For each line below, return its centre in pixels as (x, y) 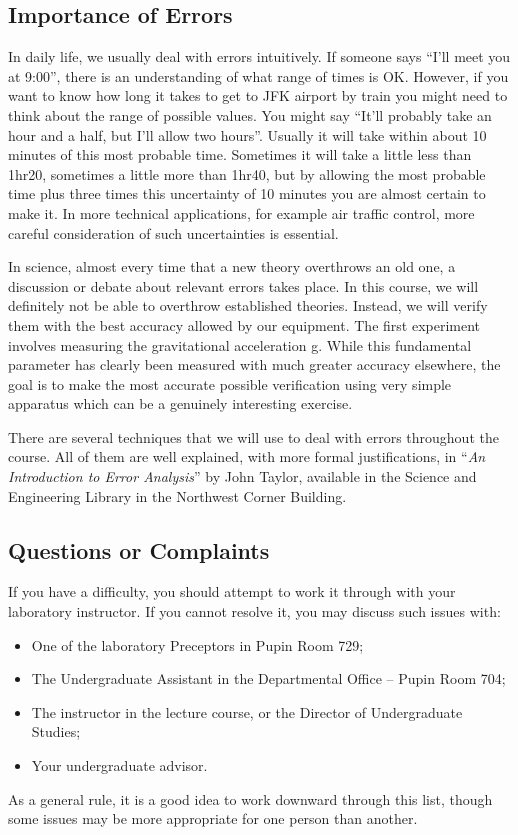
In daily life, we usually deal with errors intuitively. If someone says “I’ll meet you (259, 56)
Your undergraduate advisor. (119, 765)
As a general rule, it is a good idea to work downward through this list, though (250, 798)
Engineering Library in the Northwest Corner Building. (177, 495)
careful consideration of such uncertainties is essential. (173, 232)
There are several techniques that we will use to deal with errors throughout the (253, 436)
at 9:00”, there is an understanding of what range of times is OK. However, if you (258, 75)
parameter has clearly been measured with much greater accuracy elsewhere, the (254, 364)
